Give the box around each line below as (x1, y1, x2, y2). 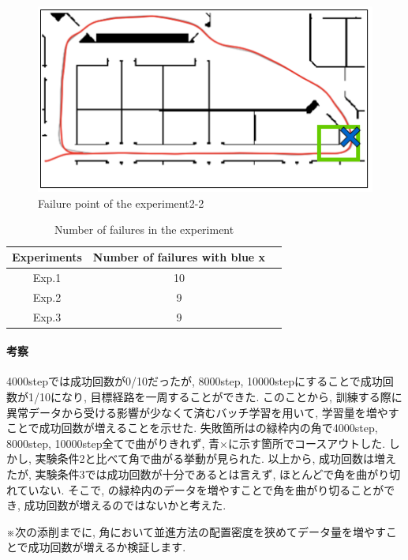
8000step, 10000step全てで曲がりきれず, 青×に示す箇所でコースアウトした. (6, 434, 386, 451)
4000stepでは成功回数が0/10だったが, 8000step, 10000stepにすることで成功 (6, 373, 383, 389)
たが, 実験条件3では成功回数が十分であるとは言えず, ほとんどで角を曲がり (6, 465, 390, 482)
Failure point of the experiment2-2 (38, 194, 204, 211)
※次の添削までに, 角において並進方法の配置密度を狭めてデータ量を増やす (6, 523, 387, 539)
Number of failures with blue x (92, 249, 266, 265)
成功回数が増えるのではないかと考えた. (24, 497, 226, 513)
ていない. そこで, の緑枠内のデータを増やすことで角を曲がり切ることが (17, 481, 384, 498)
